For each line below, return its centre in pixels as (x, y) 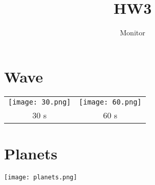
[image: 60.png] (110, 102)
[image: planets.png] (41, 177)
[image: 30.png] (40, 102)
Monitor (133, 33)
